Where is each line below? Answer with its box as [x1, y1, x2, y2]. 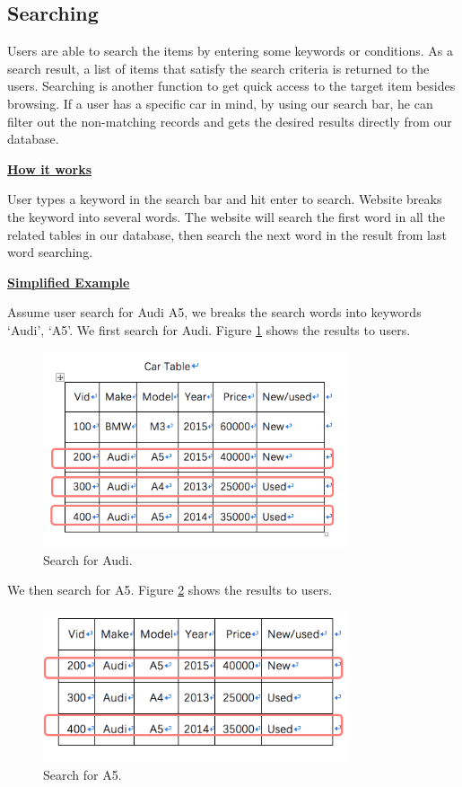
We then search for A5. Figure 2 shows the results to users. [7, 580, 333, 599]
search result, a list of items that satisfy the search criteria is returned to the [7, 58, 430, 77]
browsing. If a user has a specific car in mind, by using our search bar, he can [7, 93, 433, 112]
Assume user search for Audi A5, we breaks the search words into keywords [7, 303, 422, 322]
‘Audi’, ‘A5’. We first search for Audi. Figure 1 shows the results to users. [7, 320, 411, 339]
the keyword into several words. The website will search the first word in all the [7, 207, 445, 225]
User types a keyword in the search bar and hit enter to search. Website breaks [7, 190, 442, 208]
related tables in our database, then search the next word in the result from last [7, 225, 447, 243]
